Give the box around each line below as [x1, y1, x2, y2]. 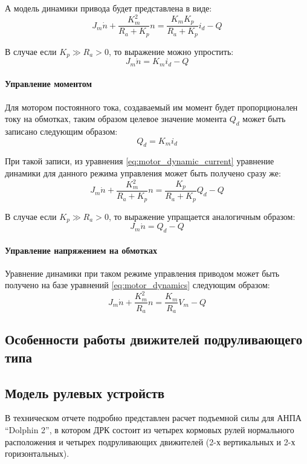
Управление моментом [5, 77, 92, 90]
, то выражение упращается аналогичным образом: [108, 210, 296, 222]
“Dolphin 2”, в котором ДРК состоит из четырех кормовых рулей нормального [5, 423, 294, 436]
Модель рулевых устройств [5, 383, 165, 402]
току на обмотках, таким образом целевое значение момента [5, 112, 227, 125]
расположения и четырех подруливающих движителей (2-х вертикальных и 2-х [5, 435, 296, 448]
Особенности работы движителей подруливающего [5, 330, 303, 349]
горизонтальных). [5, 447, 69, 460]
